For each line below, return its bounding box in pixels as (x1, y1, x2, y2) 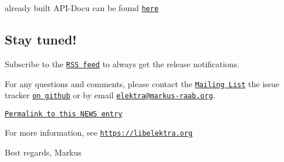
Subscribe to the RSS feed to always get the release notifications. (5, 57, 239, 70)
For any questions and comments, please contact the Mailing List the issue (5, 77, 280, 89)
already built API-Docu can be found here (5, 2, 159, 13)
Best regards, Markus (5, 146, 82, 158)
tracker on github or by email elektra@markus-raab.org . (5, 89, 215, 101)
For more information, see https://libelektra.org (5, 126, 193, 139)
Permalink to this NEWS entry (5, 109, 123, 118)
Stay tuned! (5, 30, 77, 49)
